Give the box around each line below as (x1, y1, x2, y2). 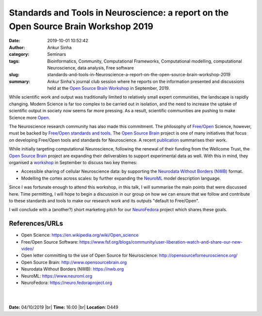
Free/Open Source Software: (21, 239, 79, 245)
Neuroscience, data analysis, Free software (47, 65, 134, 70)
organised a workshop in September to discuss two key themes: (9, 159, 138, 165)
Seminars (47, 51, 66, 57)
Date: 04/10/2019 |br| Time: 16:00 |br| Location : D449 (9, 304, 118, 310)
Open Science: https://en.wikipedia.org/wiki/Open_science (21, 232, 139, 238)
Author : (9, 44, 25, 50)
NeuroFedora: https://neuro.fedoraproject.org (21, 280, 113, 285)
